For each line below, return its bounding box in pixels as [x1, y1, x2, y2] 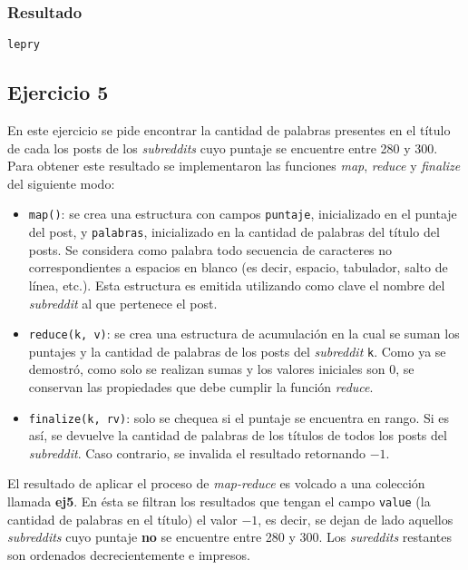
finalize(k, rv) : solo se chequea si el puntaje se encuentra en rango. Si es [28, 408, 450, 427]
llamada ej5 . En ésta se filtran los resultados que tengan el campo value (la [7, 492, 431, 511]
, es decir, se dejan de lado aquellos [258, 509, 453, 528]
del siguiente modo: [7, 173, 115, 192]
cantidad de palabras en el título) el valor [7, 509, 238, 528]
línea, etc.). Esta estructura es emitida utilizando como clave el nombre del [28, 275, 445, 294]
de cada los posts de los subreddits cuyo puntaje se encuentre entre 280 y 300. [7, 138, 438, 157]
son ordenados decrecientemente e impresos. [7, 545, 250, 564]
